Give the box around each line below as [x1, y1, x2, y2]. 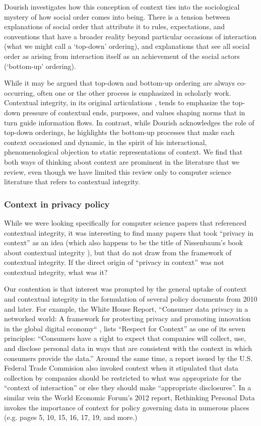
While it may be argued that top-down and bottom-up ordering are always [4, 78, 235, 88]
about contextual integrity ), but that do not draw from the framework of [4, 247, 232, 257]
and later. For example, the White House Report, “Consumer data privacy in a [4, 303, 248, 314]
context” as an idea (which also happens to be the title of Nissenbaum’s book [4, 237, 243, 248]
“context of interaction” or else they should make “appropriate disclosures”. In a [4, 382, 251, 393]
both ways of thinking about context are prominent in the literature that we [4, 156, 240, 167]
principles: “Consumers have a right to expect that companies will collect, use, [4, 333, 246, 343]
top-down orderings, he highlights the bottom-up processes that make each [4, 127, 235, 137]
